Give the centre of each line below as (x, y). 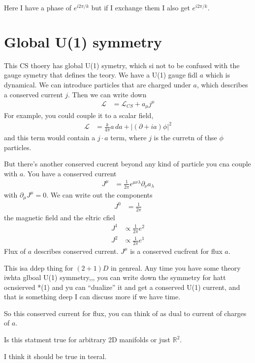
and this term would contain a (50, 138)
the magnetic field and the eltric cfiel (60, 217)
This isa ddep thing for (39, 267)
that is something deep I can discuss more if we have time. (92, 297)
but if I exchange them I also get (141, 7)
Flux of (15, 251)
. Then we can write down (107, 94)
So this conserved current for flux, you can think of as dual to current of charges (125, 313)
